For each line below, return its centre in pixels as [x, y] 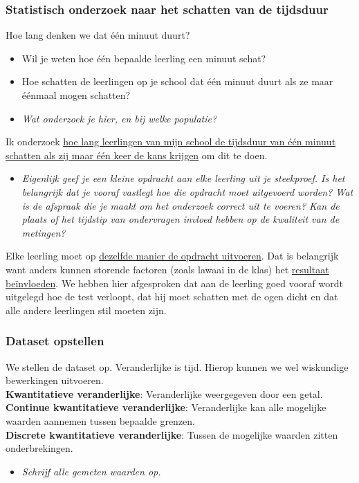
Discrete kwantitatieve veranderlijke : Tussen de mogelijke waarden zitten [172, 434]
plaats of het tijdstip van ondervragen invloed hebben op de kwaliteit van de [181, 219]
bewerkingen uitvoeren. [55, 380]
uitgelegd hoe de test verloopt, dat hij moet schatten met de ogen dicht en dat [172, 297]
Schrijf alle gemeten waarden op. [91, 471]
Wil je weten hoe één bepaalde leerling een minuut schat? [144, 58]
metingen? [44, 232]
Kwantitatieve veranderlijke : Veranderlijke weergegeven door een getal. [164, 393]
